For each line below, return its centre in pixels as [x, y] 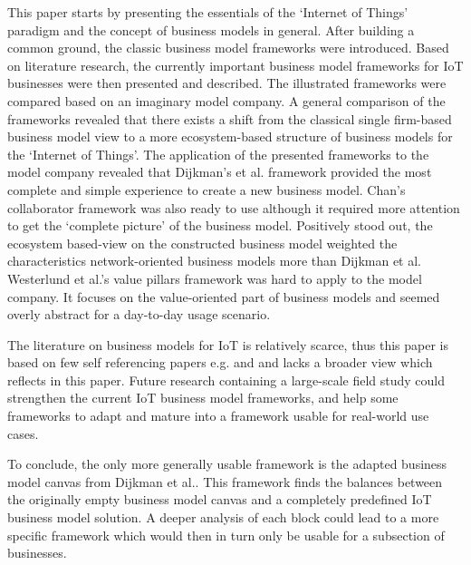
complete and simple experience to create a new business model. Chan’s [207, 189]
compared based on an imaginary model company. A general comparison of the [226, 100]
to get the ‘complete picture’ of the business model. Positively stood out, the [220, 225]
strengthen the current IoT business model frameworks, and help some [203, 398]
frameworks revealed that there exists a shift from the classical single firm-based [230, 118]
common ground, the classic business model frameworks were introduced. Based [228, 48]
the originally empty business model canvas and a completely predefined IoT [220, 499]
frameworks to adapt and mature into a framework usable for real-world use [218, 416]
